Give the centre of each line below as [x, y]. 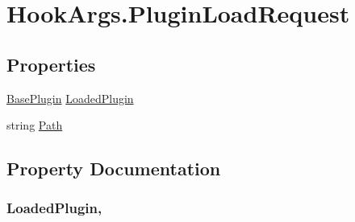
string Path [35, 125]
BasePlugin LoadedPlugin [70, 98]
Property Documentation [114, 169]
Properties [51, 64]
